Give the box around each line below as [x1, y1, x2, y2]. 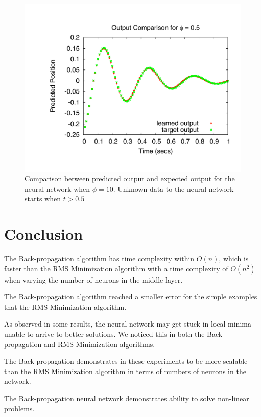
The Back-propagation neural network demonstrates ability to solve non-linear [4, 392, 249, 403]
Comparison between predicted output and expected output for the [25, 173, 235, 184]
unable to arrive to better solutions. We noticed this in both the [4, 328, 205, 339]
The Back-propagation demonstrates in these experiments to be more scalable [4, 356, 248, 366]
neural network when [25, 183, 90, 194]
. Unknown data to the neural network [113, 183, 234, 194]
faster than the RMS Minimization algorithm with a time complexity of [4, 263, 228, 273]
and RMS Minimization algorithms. [43, 338, 155, 349]
